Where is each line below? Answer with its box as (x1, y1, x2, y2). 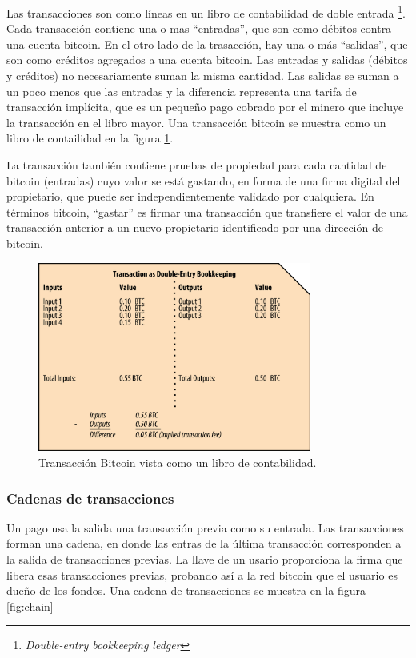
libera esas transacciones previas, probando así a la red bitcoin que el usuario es (6, 566, 398, 583)
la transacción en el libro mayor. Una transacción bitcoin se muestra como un (6, 114, 386, 130)
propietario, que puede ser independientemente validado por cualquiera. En (6, 188, 374, 205)
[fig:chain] (6, 597, 54, 614)
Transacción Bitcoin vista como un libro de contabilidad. (38, 454, 317, 470)
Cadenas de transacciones (6, 488, 174, 508)
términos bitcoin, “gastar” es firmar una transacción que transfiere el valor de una (6, 203, 408, 220)
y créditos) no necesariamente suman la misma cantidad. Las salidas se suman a (6, 67, 399, 84)
